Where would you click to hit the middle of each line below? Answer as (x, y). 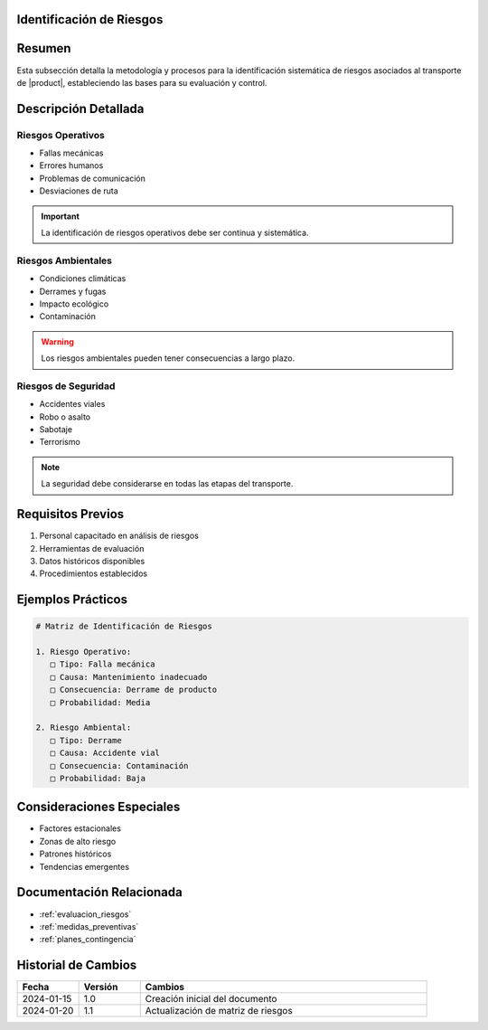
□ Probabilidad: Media (100, 702)
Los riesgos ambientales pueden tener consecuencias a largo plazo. (168, 358)
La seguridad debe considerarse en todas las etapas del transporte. (167, 484)
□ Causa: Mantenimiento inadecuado (129, 677)
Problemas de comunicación (93, 178)
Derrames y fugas (73, 291)
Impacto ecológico (74, 304)
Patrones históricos (75, 854)
